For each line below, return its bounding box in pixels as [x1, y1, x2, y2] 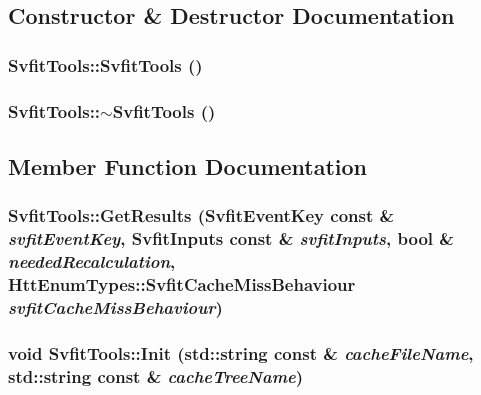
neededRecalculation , [8, 249, 176, 274]
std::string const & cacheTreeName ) [8, 363, 304, 388]
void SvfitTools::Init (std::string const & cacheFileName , [8, 340, 474, 365]
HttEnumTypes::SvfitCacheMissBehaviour [8, 271, 356, 296]
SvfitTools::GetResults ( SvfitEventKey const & [8, 203, 395, 228]
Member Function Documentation [8, 150, 368, 181]
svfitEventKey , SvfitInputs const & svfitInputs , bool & [8, 226, 454, 251]
